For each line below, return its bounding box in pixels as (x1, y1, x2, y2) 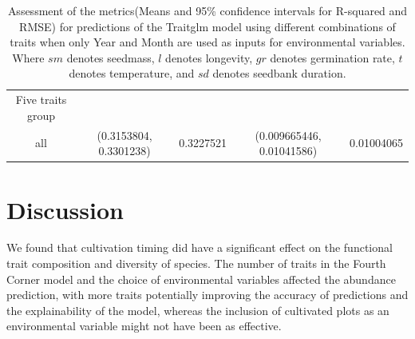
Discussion (6, 193, 124, 225)
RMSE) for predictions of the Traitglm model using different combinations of (19, 18, 396, 34)
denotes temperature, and (69, 65, 195, 82)
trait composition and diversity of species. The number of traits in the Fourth (6, 255, 386, 272)
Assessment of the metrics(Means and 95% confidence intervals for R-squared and (7, 2, 408, 18)
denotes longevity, (165, 49, 253, 66)
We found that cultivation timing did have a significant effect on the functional (6, 239, 393, 256)
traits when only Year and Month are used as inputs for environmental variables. (10, 34, 405, 50)
